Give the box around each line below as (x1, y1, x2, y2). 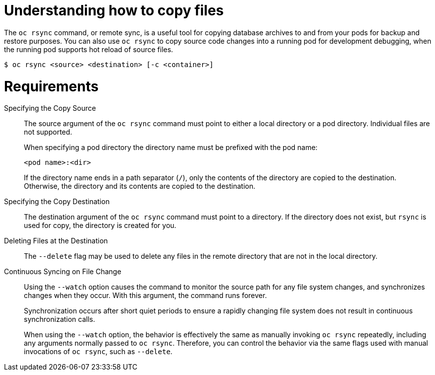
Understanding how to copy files (4, 2, 224, 19)
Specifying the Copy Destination (4, 197, 110, 206)
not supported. (24, 128, 73, 137)
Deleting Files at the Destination (4, 236, 108, 245)
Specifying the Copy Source (4, 104, 96, 113)
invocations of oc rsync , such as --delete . (24, 347, 173, 356)
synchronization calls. (24, 315, 95, 324)
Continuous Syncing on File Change (4, 267, 121, 276)
